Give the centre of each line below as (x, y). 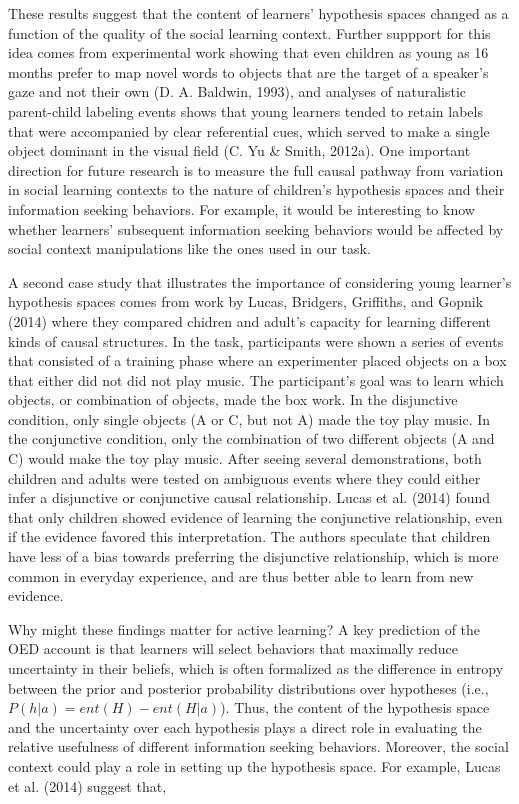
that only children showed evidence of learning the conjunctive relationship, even (255, 516)
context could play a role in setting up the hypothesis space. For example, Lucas (254, 765)
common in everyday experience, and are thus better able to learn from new (241, 575)
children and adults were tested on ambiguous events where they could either (244, 477)
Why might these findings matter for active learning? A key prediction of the (244, 628)
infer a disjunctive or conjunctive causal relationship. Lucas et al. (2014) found (249, 497)
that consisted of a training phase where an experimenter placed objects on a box (257, 360)
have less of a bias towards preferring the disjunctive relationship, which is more (253, 556)
